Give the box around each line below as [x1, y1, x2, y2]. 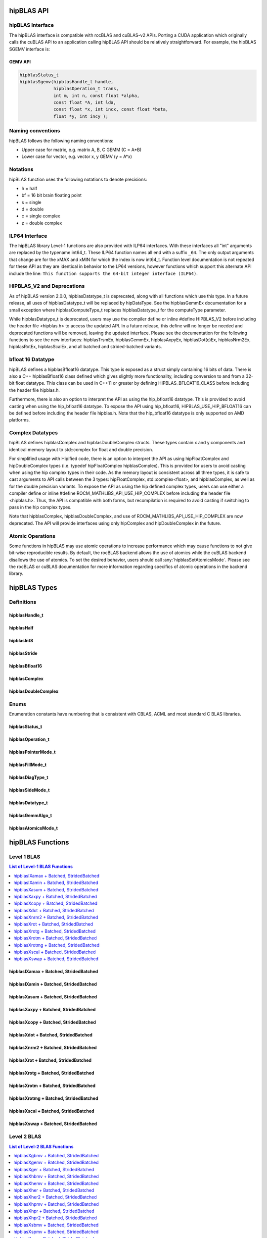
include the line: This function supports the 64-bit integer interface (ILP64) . [9, 270, 198, 276]
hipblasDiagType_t [9, 774, 48, 780]
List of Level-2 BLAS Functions [9, 1143, 74, 1149]
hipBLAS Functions [9, 838, 69, 846]
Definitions [9, 599, 37, 606]
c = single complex [21, 213, 60, 219]
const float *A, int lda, [53, 100, 116, 105]
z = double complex [21, 220, 62, 226]
